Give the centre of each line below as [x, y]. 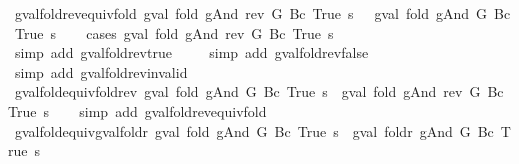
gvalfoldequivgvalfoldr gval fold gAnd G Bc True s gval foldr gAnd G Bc [254, 130]
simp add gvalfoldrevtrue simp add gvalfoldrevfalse [191, 52]
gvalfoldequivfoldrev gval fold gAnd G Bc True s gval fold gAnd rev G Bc [259, 91]
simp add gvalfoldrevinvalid [101, 71]
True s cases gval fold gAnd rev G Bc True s [174, 32]
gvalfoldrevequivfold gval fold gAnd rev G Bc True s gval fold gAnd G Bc [262, 13]
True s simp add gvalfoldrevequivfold [137, 110]
